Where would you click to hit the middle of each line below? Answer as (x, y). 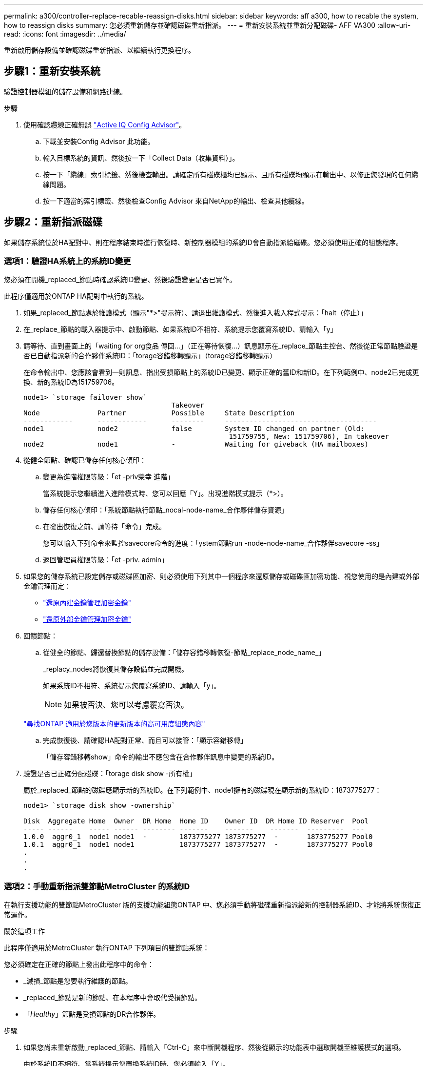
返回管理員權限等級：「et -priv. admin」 (106, 560)
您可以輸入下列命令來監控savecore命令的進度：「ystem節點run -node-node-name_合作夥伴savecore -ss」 (213, 543)
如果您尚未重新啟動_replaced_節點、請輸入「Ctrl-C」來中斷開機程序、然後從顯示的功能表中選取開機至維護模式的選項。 (214, 1047)
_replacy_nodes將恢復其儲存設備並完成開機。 (116, 669)
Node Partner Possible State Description (159, 413)
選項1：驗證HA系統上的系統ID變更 (68, 261)
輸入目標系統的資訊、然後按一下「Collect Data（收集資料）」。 (141, 158)
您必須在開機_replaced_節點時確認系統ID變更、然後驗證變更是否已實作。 (120, 280)
